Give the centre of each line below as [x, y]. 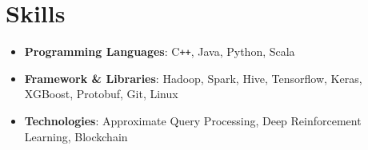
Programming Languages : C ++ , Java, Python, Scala [160, 51]
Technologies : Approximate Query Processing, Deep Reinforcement [193, 120]
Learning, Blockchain [76, 136]
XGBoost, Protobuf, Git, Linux [101, 94]
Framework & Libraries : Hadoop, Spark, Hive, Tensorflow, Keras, [193, 78]
